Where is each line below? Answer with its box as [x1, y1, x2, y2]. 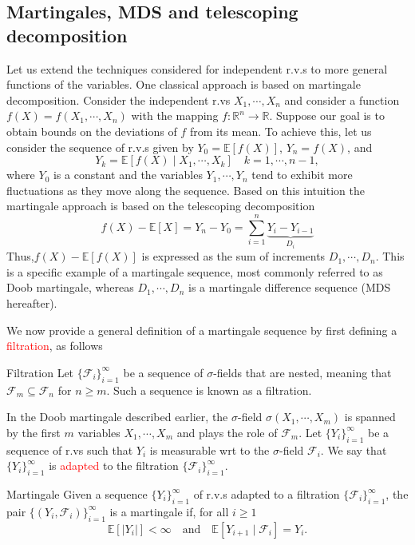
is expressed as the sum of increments [141, 248, 326, 265]
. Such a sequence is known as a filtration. [106, 381, 312, 398]
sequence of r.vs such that [6, 441, 133, 458]
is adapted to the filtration [49, 457, 179, 474]
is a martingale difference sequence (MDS [188, 279, 391, 296]
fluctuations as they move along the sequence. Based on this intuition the [6, 181, 365, 198]
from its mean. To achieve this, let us [189, 122, 372, 139]
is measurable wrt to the [149, 441, 270, 458]
